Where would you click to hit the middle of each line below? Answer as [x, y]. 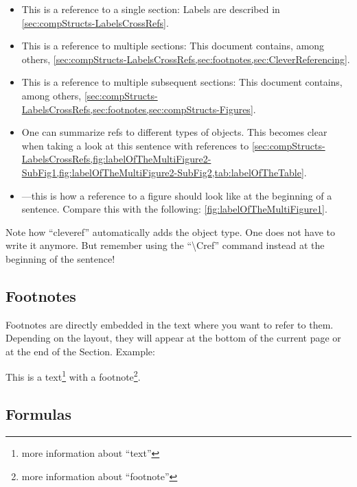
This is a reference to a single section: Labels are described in [151, 9]
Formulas [39, 414]
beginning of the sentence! [60, 258]
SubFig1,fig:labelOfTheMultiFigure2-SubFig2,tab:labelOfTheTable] [163, 172]
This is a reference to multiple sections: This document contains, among [173, 46]
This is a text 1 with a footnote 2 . [73, 376]
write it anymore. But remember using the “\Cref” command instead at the [165, 245]
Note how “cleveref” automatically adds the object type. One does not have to [171, 231]
